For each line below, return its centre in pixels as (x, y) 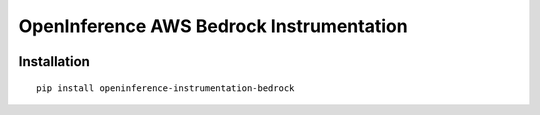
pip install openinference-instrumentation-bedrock (165, 88)
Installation (54, 61)
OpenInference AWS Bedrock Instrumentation (213, 26)
